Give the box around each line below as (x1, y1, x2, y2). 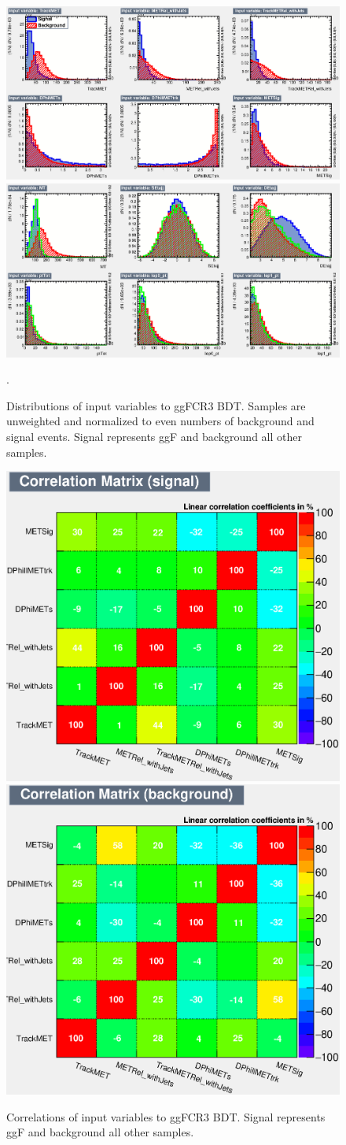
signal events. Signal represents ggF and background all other (6, 428, 302, 444)
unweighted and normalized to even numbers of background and (6, 413, 315, 429)
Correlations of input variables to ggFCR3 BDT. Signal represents (6, 1108, 326, 1125)
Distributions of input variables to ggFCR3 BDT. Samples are (6, 397, 306, 413)
